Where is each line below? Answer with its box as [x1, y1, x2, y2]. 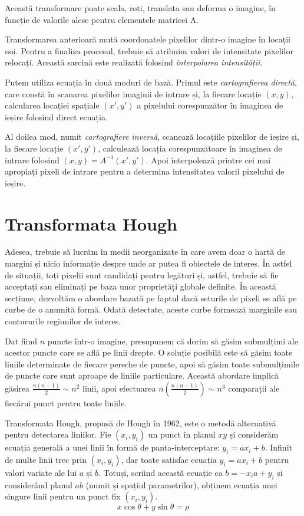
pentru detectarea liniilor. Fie [5, 428, 111, 441]
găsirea [5, 382, 30, 394]
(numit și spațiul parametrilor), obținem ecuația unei [85, 478, 277, 491]
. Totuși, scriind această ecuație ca [98, 466, 223, 478]
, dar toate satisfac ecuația [121, 453, 217, 465]
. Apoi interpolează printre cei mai [146, 153, 271, 166]
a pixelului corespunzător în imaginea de [137, 99, 283, 111]
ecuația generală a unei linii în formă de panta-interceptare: [5, 441, 220, 453]
